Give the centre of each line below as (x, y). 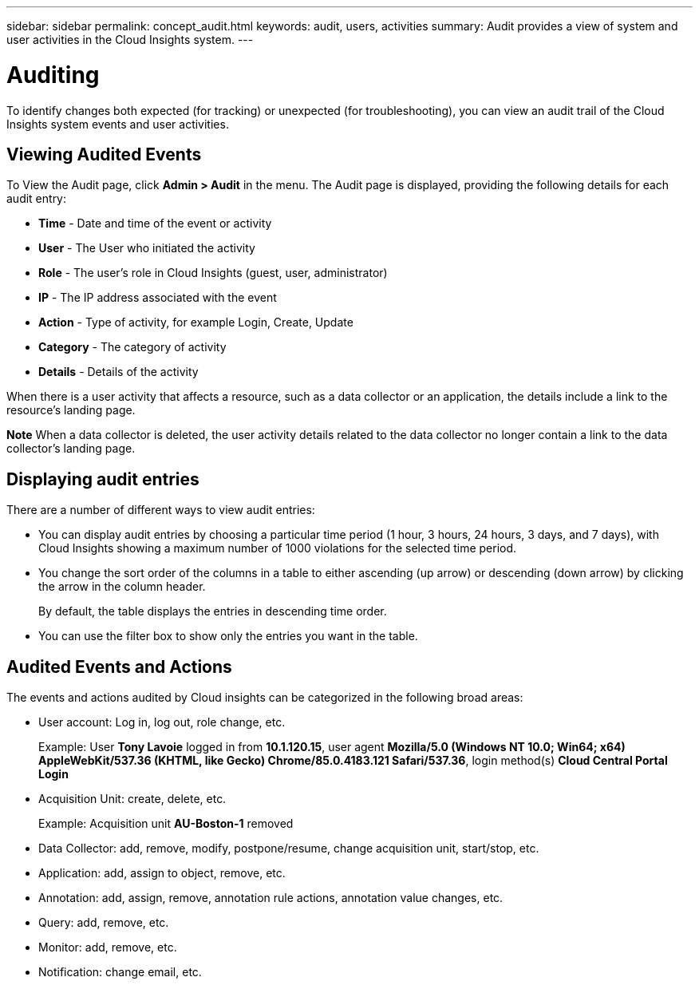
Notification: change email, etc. (120, 972)
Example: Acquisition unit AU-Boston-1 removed (166, 824)
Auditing (53, 75)
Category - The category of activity (132, 347)
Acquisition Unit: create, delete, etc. (132, 799)
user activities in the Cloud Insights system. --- (130, 40)
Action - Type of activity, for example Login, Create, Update (196, 322)
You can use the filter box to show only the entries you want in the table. (228, 636)
